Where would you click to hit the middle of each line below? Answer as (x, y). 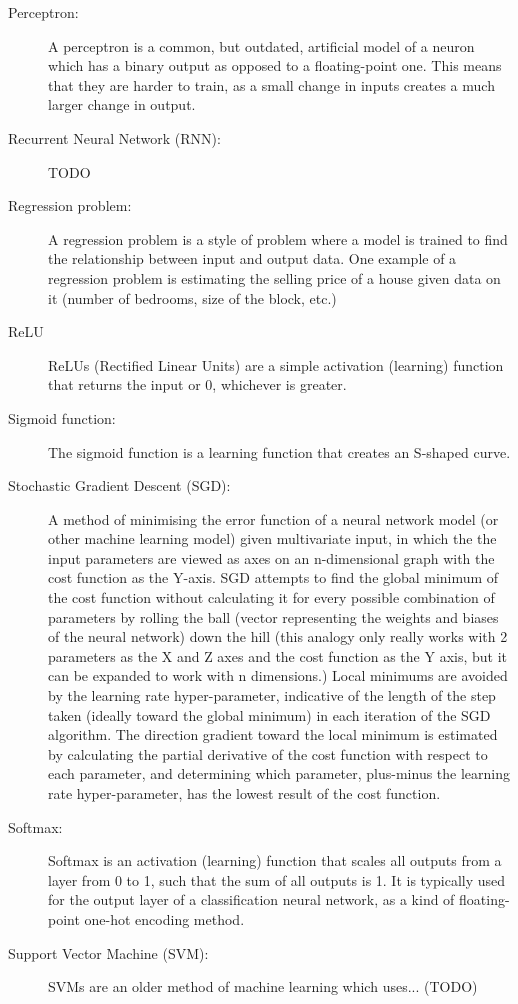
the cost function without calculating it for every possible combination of (271, 597)
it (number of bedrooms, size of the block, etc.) (192, 297)
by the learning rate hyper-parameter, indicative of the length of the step (272, 695)
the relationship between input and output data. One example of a (252, 258)
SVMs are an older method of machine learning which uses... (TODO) (263, 986)
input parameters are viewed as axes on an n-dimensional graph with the (271, 557)
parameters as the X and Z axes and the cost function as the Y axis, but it (278, 655)
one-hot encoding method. (164, 918)
